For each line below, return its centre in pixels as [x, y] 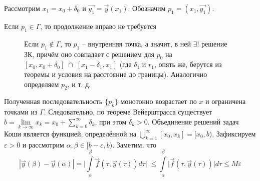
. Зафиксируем [234, 133]
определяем [42, 84]
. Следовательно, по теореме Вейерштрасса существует [128, 112]
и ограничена [226, 101]
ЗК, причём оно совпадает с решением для [89, 54]
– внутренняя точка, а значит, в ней [136, 43]
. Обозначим [147, 8]
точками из [21, 112]
